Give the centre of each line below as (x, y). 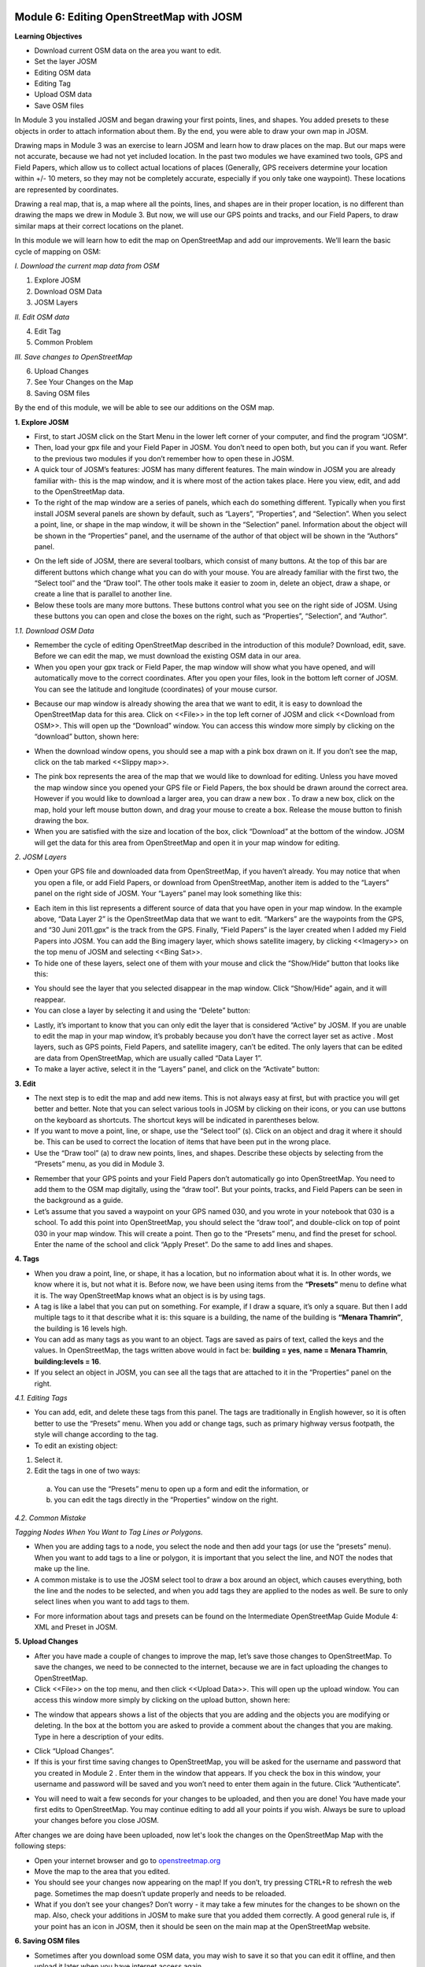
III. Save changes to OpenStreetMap (74, 356)
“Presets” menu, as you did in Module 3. (99, 1164)
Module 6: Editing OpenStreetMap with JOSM (129, 17)
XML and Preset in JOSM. (76, 1627)
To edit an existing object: (76, 1445)
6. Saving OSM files (47, 1941)
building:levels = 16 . (68, 1361)
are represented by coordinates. (67, 190)
